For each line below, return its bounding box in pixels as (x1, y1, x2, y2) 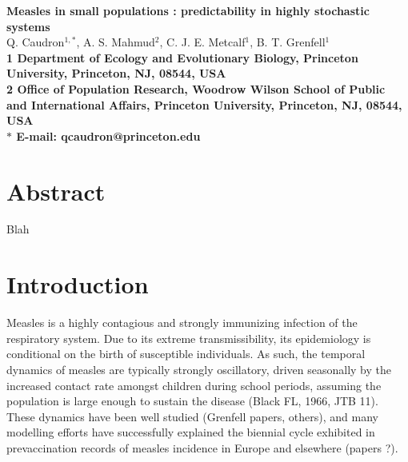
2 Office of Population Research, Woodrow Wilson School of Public (6, 80, 386, 97)
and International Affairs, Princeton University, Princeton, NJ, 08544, (6, 96, 402, 113)
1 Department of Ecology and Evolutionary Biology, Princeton (6, 49, 358, 66)
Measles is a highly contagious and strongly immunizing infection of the (6, 314, 358, 331)
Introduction (6, 268, 149, 301)
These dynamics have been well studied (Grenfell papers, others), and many (6, 408, 378, 424)
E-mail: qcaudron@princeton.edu (16, 127, 201, 144)
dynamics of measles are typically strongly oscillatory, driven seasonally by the (6, 360, 391, 377)
